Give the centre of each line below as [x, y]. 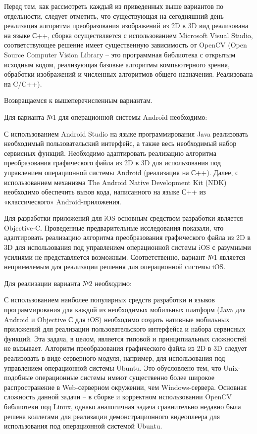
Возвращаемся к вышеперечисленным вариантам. [78, 100]
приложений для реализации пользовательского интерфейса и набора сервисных [125, 329]
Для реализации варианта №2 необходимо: [68, 283]
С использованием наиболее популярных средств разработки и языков [109, 300]
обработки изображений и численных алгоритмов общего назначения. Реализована [128, 74]
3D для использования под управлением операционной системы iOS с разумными [128, 247]
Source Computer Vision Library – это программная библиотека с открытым [120, 54]
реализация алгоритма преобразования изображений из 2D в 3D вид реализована [126, 25]
